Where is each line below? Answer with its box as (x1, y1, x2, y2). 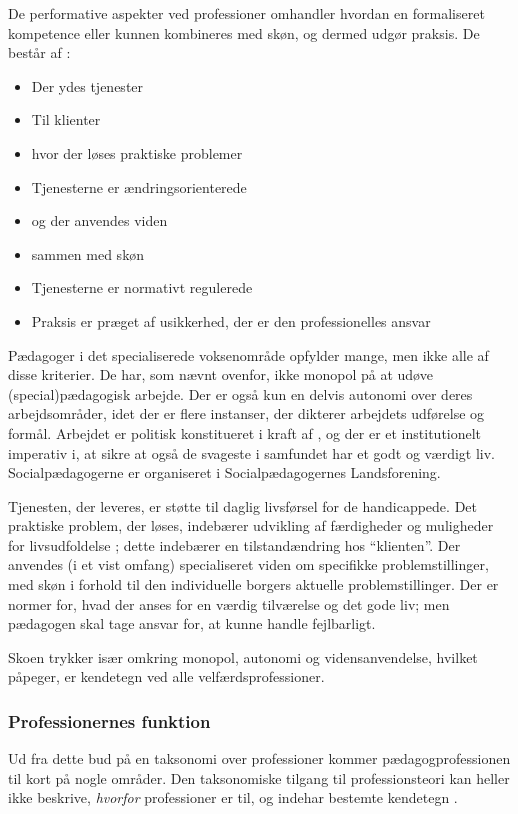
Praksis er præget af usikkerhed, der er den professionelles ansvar (31, 310, 431, 331)
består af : (8, 42, 71, 63)
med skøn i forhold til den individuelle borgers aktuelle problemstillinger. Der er (8, 574, 499, 595)
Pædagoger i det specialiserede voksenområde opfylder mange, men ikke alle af (8, 344, 489, 365)
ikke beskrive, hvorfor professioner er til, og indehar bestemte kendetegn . (8, 787, 458, 808)
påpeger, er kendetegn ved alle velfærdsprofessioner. (8, 666, 325, 687)
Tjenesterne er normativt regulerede (31, 277, 253, 298)
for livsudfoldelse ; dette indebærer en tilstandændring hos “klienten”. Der (8, 534, 461, 555)
